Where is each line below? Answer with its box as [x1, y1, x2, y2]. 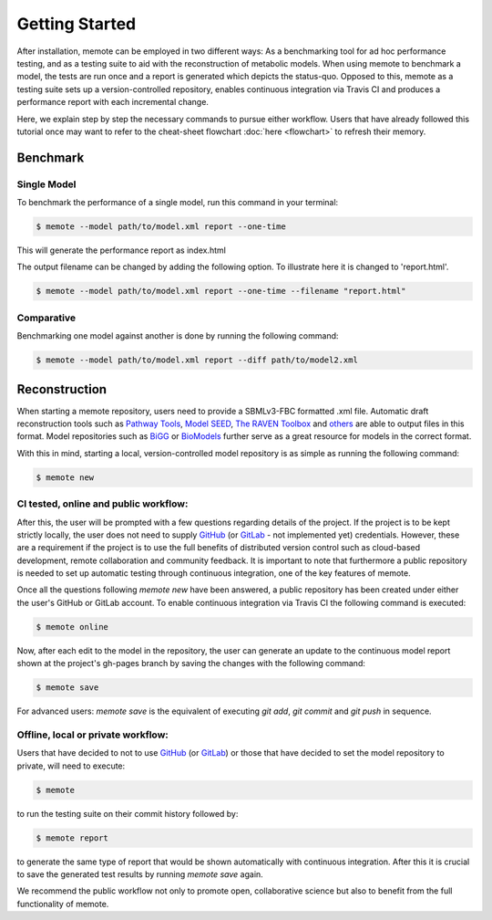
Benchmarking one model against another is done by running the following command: [16, 330, 339, 341]
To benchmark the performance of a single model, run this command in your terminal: [16, 197, 339, 208]
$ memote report [36, 832, 109, 843]
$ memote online [36, 622, 109, 632]
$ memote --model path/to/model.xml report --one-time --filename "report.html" [36, 286, 406, 297]
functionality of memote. [16, 898, 109, 909]
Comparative [16, 311, 77, 324]
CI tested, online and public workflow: [16, 497, 189, 510]
